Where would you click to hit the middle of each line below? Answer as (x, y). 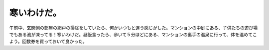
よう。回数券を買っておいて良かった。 (48, 42)
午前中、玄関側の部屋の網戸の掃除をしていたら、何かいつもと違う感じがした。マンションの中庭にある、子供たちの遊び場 (134, 28)
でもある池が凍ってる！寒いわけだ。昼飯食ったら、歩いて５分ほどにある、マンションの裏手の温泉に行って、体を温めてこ (133, 34)
